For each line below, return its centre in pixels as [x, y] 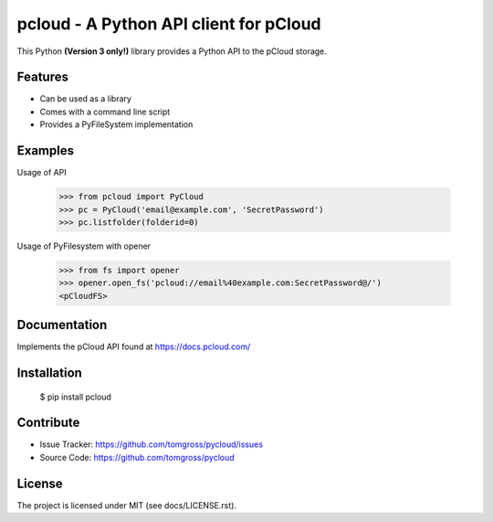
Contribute [48, 423]
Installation [49, 373]
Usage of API [42, 173]
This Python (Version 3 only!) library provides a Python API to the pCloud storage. [172, 51]
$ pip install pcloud [75, 397]
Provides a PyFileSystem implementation [116, 124]
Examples [46, 151]
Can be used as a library [86, 99]
